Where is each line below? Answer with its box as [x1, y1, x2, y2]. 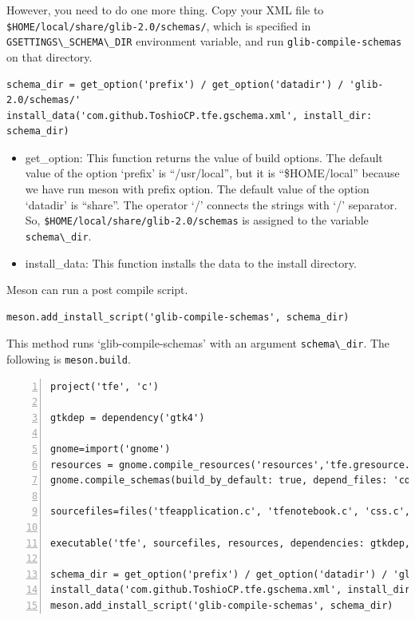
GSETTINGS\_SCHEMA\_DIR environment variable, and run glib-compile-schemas [6, 33, 402, 50]
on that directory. [6, 48, 93, 65]
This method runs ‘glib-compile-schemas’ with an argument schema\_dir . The [6, 335, 390, 352]
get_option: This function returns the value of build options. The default [25, 149, 383, 165]
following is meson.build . [6, 351, 131, 367]
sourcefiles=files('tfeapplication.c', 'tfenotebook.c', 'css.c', [50, 506, 411, 518]
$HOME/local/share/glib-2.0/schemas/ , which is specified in [6, 17, 311, 34]
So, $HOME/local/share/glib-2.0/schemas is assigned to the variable [25, 212, 369, 229]
